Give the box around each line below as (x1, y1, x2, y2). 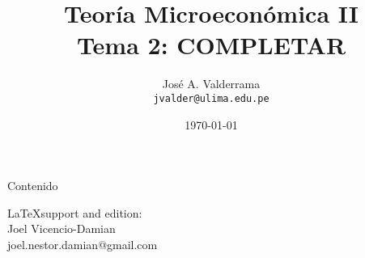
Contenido (7, 177, 58, 194)
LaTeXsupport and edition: (7, 204, 142, 221)
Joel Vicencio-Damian (7, 220, 116, 237)
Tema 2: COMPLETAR (76, 28, 346, 61)
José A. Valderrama (162, 75, 261, 92)
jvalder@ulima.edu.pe (153, 92, 270, 104)
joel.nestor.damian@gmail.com (7, 235, 158, 252)
